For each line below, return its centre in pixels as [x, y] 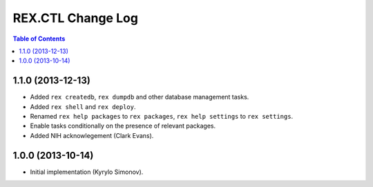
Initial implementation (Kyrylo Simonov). [87, 172]
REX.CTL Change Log [75, 18]
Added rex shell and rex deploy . [83, 106]
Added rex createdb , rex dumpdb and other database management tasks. [140, 97]
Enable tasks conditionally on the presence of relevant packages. [123, 126]
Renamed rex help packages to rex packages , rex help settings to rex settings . [162, 117]
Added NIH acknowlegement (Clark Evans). [92, 135]
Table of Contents [39, 39]
